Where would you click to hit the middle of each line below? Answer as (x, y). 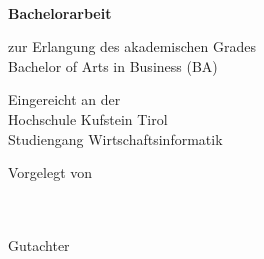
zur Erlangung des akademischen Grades (132, 46)
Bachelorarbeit (60, 12)
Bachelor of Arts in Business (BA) (113, 65)
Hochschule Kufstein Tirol (88, 118)
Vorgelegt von (50, 172)
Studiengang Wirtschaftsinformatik (115, 138)
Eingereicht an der (64, 99)
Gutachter (39, 244)
